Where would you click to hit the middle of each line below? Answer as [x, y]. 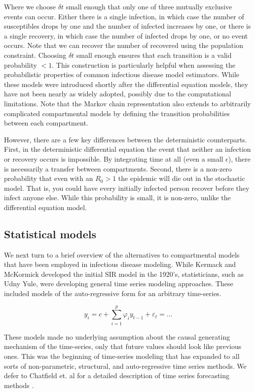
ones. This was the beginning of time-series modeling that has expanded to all [122, 356]
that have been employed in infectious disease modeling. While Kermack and [120, 264]
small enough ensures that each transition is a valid [154, 55]
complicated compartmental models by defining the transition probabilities [117, 113]
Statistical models [50, 234]
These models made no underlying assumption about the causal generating [117, 336]
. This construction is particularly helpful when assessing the [144, 65]
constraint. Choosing [35, 55]
